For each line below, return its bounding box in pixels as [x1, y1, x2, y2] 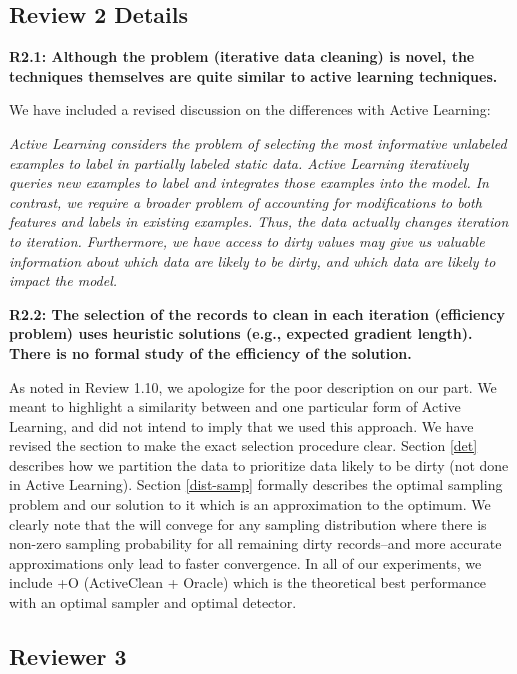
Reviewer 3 [9, 641, 127, 672]
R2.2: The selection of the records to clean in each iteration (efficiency [9, 303, 506, 324]
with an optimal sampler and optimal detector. [9, 592, 297, 613]
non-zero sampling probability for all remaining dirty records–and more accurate [9, 533, 502, 554]
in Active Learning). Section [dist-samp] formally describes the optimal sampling [9, 474, 503, 495]
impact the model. [9, 270, 118, 291]
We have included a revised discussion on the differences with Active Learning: [9, 99, 491, 120]
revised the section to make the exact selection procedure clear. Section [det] [9, 435, 478, 456]
